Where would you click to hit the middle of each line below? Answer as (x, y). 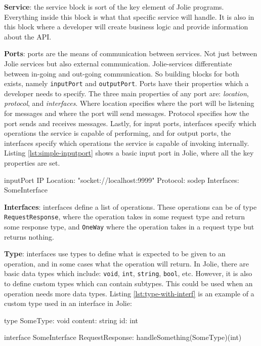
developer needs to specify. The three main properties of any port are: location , (126, 93)
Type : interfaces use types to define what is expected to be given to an (115, 254)
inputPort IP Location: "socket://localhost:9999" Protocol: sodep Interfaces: (122, 180)
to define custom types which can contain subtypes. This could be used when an (128, 283)
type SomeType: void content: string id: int (71, 320)
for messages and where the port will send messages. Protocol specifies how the (127, 113)
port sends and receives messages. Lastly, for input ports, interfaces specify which (130, 123)
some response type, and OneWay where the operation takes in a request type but (129, 226)
